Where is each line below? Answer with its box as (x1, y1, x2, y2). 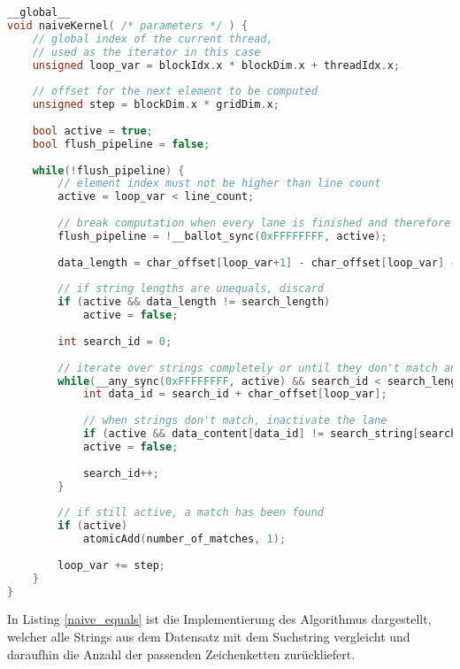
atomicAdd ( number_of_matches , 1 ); (82, 533, 287, 545)
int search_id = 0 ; (57, 334, 172, 348)
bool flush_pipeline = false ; (32, 137, 211, 150)
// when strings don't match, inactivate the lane (82, 414, 387, 427)
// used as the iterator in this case (32, 45, 261, 58)
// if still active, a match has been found (57, 506, 324, 519)
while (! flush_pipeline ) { (32, 164, 185, 177)
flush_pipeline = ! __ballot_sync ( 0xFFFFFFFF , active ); (57, 229, 387, 242)
